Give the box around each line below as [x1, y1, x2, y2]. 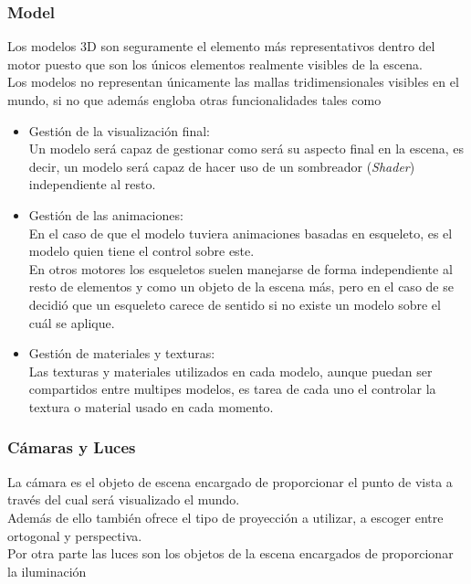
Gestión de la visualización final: [28, 121, 211, 140]
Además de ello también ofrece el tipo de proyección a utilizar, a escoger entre [7, 507, 444, 526]
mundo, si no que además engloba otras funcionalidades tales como [7, 90, 382, 109]
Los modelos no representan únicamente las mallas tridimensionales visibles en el [7, 72, 459, 91]
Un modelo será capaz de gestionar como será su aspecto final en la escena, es [28, 139, 464, 158]
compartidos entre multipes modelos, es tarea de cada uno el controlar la [28, 379, 436, 398]
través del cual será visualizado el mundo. [7, 490, 240, 509]
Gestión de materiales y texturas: [28, 344, 215, 363]
